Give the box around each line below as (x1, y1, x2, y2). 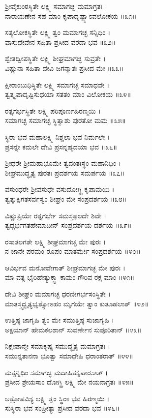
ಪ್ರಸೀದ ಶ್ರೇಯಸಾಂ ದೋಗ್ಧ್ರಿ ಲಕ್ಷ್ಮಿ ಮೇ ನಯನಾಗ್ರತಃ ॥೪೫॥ (5, 377, 134, 387)
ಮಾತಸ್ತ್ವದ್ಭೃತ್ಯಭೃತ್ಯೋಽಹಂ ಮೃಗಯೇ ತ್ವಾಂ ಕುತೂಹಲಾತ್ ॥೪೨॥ (5, 298, 149, 308)
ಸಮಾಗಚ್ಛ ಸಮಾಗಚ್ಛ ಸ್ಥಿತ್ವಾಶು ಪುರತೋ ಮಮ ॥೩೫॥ (5, 115, 126, 125)
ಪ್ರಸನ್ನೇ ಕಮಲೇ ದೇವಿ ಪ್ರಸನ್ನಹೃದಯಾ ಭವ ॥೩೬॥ (5, 141, 118, 151)
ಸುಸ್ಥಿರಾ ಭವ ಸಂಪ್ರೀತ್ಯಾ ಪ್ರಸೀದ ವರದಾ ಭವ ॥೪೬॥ (5, 403, 120, 413)
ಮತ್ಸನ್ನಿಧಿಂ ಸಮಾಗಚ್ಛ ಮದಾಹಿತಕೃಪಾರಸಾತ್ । (5, 367, 108, 377)
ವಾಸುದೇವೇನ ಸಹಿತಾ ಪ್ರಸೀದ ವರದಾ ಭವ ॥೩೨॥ (5, 36, 116, 47)
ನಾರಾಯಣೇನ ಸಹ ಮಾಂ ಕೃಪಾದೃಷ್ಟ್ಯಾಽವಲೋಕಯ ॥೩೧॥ (5, 10, 137, 21)
